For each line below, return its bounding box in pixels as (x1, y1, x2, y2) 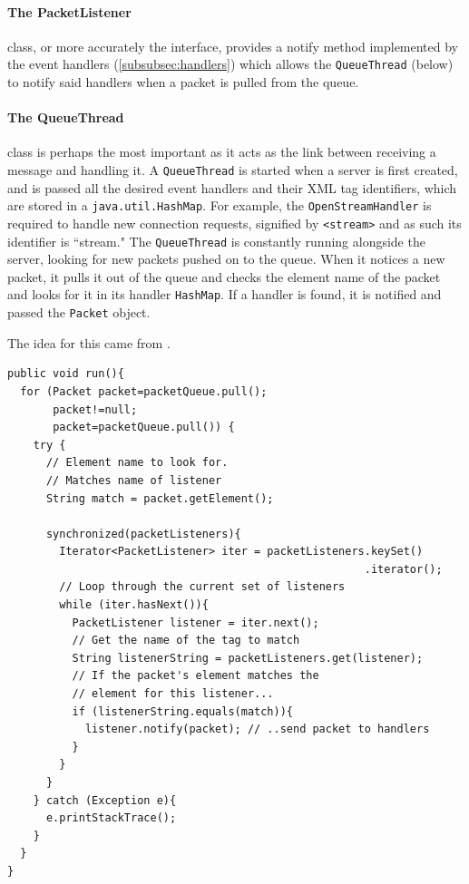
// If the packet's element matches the (72, 669, 319, 683)
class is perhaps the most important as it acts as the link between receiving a (7, 142, 436, 161)
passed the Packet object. (7, 303, 151, 322)
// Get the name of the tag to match (72, 634, 300, 647)
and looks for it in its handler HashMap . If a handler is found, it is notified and (7, 285, 442, 304)
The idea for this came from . (7, 333, 171, 352)
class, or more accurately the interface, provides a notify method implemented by (7, 36, 459, 55)
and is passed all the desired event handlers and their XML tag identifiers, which (7, 178, 457, 197)
